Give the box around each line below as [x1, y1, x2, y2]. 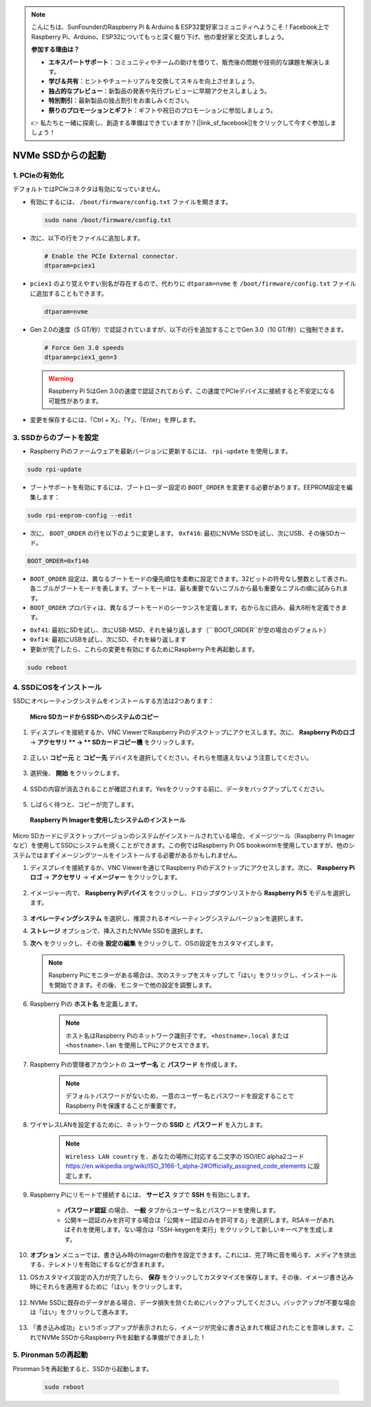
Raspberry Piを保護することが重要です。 [65, 1101, 180, 1110]
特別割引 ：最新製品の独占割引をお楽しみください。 [48, 96, 193, 105]
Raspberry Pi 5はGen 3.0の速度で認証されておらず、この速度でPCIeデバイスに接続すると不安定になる [48, 387, 336, 395]
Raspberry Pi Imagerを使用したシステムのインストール [30, 816, 185, 825]
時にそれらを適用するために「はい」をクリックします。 [30, 1283, 186, 1291]
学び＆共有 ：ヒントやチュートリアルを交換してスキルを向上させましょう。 [48, 77, 259, 85]
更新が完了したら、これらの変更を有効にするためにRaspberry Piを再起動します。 [30, 645, 259, 653]
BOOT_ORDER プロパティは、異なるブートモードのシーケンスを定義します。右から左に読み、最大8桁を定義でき [30, 604, 341, 612]
